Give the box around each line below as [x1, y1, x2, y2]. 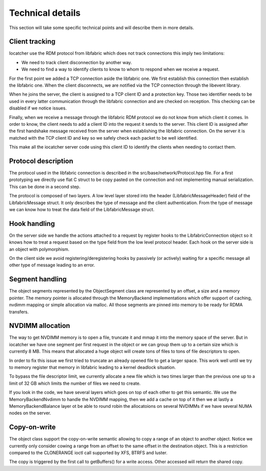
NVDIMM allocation [9, 322, 70, 330]
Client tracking [9, 37, 56, 46]
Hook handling [9, 219, 55, 228]
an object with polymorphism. [9, 246, 70, 252]
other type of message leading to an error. [9, 262, 95, 268]
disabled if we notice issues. [9, 105, 67, 111]
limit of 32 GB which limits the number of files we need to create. [9, 380, 141, 386]
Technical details [9, 7, 81, 18]
